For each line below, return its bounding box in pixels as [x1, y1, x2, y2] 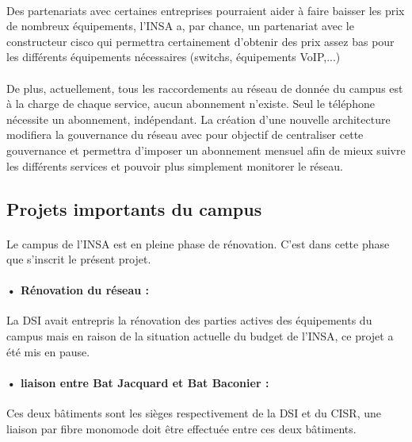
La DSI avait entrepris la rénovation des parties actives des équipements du [6, 312, 372, 329]
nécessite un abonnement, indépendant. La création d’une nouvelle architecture [6, 110, 391, 127]
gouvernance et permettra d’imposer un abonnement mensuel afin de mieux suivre [6, 141, 406, 158]
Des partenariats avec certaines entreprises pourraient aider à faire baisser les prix [6, 2, 405, 18]
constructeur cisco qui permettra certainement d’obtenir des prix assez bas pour [6, 33, 395, 49]
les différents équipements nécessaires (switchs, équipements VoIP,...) [6, 48, 341, 65]
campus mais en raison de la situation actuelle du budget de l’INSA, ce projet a [6, 328, 394, 344]
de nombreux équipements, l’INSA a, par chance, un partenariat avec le [6, 17, 354, 34]
